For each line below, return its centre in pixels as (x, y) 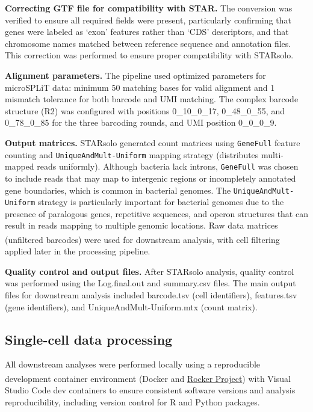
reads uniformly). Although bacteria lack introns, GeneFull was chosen (168, 166)
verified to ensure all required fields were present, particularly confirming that (148, 20)
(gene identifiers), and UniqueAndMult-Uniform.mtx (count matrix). (131, 306)
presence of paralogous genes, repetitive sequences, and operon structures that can (156, 213)
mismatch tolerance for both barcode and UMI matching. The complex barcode (152, 99)
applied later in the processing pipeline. (78, 251)
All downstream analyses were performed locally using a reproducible (133, 364)
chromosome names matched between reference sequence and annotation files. (148, 43)
